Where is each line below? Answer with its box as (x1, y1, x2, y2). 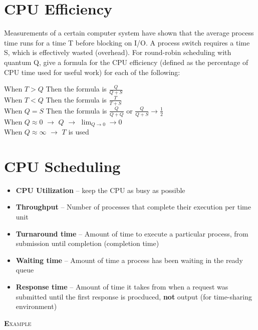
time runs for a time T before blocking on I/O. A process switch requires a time (4, 37, 250, 47)
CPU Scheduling (4, 155, 121, 176)
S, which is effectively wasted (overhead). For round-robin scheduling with (4, 47, 231, 57)
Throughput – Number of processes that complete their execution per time (16, 201, 251, 212)
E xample (4, 317, 32, 328)
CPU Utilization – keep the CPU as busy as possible (16, 184, 185, 195)
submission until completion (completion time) (16, 238, 159, 248)
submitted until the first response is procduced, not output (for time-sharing (16, 291, 252, 301)
